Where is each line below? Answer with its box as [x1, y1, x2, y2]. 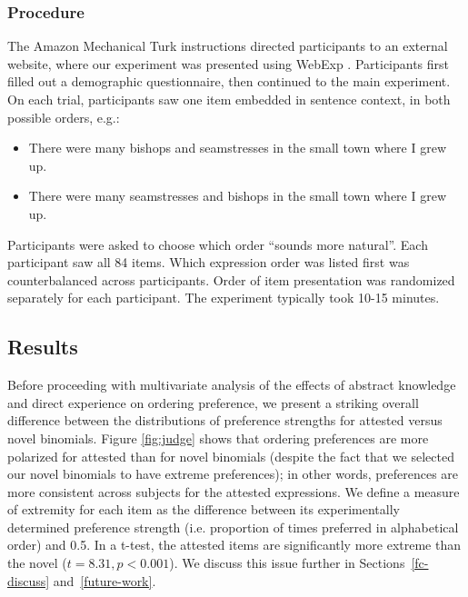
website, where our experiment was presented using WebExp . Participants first [7, 54, 450, 73]
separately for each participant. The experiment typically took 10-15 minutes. [7, 288, 440, 307]
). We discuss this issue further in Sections [169, 553, 405, 572]
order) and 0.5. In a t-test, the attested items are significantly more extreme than [7, 535, 462, 554]
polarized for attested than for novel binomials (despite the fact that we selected [7, 446, 454, 465]
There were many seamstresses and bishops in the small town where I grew [28, 186, 447, 205]
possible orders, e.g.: [7, 107, 120, 126]
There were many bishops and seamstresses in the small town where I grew [28, 138, 447, 157]
